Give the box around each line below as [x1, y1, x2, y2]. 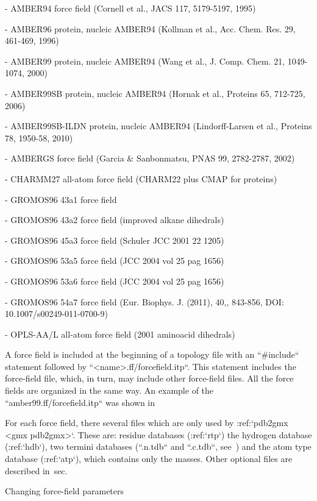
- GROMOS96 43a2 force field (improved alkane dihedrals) [5, 213, 224, 226]
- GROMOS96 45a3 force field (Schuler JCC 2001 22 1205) [5, 233, 224, 246]
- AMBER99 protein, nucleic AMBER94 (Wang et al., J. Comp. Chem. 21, [5, 54, 285, 67]
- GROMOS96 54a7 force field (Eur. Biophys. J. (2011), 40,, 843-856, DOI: [5, 295, 284, 308]
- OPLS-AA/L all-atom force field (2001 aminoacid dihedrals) [5, 327, 235, 340]
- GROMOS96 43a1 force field [5, 193, 117, 205]
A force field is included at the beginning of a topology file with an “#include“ [5, 348, 299, 361]
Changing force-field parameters [5, 485, 124, 497]
